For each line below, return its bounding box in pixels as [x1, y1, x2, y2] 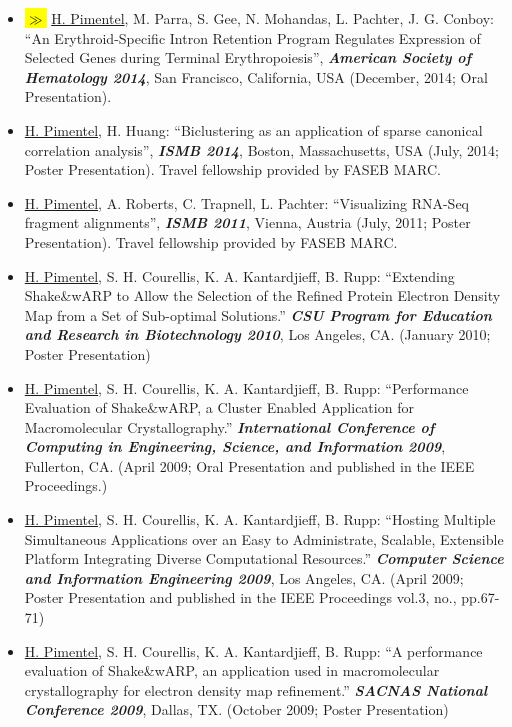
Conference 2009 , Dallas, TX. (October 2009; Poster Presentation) [24, 699, 449, 720]
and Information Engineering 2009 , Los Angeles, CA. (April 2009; [24, 567, 464, 588]
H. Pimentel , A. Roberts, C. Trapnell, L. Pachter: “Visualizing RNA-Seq [24, 192, 469, 213]
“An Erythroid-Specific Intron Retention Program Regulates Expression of [24, 27, 481, 48]
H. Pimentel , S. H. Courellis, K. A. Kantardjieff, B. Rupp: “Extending [24, 265, 455, 286]
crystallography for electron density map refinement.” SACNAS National [24, 679, 488, 700]
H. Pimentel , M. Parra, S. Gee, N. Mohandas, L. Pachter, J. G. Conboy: [51, 8, 495, 28]
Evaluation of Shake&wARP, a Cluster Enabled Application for [24, 397, 414, 418]
